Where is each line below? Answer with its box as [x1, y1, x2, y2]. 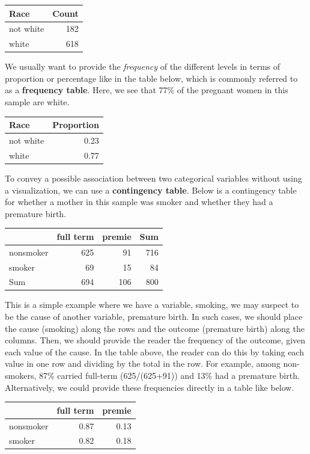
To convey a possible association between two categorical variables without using [5, 171, 302, 184]
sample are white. [5, 96, 70, 108]
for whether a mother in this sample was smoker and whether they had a [5, 195, 273, 208]
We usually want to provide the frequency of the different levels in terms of [5, 60, 281, 73]
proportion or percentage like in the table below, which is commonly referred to [5, 72, 298, 84]
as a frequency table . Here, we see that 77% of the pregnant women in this [5, 84, 288, 96]
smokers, [5, 369, 37, 381]
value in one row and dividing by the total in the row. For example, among [5, 357, 281, 370]
